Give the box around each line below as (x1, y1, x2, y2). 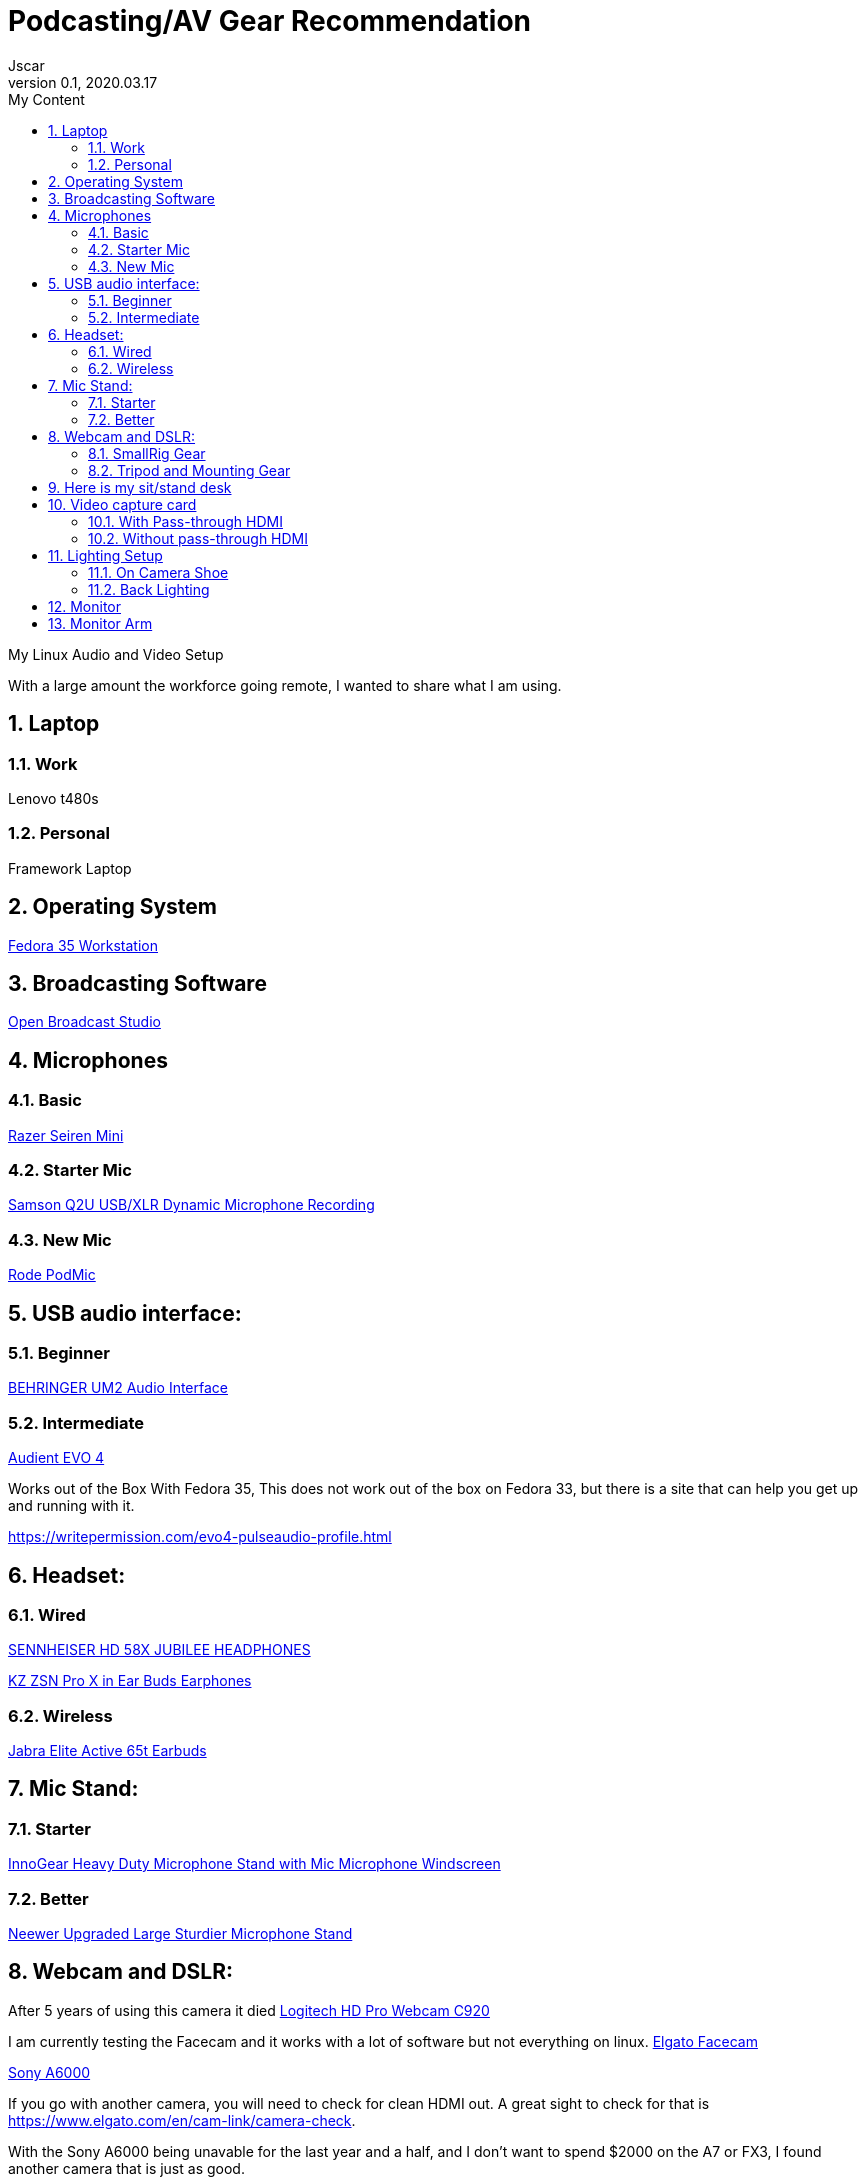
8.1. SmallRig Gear (88, 444, 206, 462)
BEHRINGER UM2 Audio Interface (8, 1379, 228, 1397)
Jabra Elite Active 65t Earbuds (8, 1742, 207, 1760)
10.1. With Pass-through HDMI (88, 512, 283, 530)
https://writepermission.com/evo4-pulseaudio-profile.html (8, 1528, 392, 1546)
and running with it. (8, 1497, 135, 1515)
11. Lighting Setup (48, 546, 163, 564)
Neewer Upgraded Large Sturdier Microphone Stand (8, 1925, 353, 1943)
